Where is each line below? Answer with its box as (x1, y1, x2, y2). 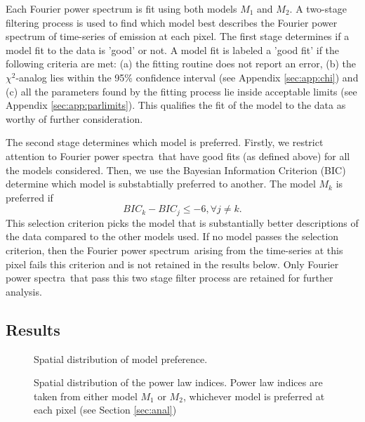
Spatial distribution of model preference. (34, 351, 208, 366)
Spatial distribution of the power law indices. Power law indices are (34, 375, 323, 390)
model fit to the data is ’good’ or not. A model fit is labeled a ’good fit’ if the (6, 42, 340, 57)
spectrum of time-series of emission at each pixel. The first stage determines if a (6, 29, 350, 44)
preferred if (6, 190, 53, 204)
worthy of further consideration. (6, 111, 143, 126)
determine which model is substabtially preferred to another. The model (6, 176, 316, 191)
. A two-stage (289, 1, 347, 15)
